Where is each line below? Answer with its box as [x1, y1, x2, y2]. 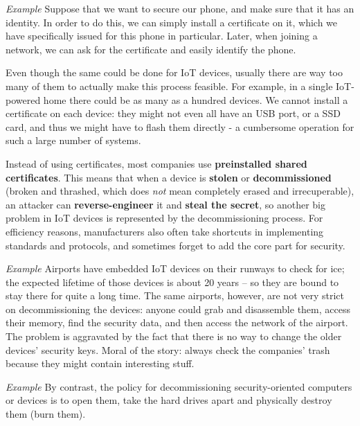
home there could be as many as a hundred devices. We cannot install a [43, 92, 348, 107]
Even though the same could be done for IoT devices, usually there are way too [6, 65, 343, 80]
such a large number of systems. [6, 133, 141, 148]
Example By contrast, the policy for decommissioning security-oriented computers [6, 379, 352, 393]
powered [6, 92, 41, 107]
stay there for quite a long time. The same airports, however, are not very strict [6, 288, 345, 303]
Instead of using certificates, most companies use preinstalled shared [6, 156, 307, 170]
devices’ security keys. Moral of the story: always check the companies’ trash [6, 342, 330, 357]
